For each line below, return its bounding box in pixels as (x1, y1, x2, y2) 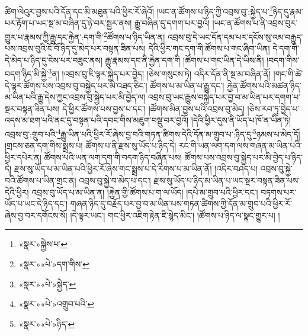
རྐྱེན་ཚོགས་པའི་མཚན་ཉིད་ (227, 79, 301, 91)
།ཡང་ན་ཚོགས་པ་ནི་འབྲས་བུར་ (212, 17, 297, 29)
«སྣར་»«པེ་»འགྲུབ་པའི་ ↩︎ (18, 297, 95, 310)
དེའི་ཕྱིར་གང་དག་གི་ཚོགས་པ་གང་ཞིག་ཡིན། (148, 42, 270, 55)
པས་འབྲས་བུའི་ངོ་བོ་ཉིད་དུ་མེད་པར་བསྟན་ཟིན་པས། (5, 42, 146, 55)
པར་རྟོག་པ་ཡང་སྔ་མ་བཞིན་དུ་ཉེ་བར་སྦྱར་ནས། (5, 17, 132, 29)
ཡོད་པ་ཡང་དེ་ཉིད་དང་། (5, 197, 68, 210)
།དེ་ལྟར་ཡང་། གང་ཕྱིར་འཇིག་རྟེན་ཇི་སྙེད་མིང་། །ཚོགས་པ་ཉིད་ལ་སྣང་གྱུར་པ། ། (70, 209, 280, 221)
